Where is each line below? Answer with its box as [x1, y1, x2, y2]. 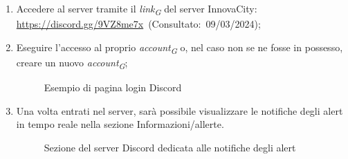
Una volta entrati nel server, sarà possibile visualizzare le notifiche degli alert [16, 103, 343, 118]
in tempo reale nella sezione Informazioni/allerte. [16, 117, 224, 131]
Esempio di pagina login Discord [44, 79, 182, 94]
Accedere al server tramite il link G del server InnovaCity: [16, 1, 257, 17]
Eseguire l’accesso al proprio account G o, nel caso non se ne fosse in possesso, [16, 39, 343, 56]
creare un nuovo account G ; [16, 55, 128, 71]
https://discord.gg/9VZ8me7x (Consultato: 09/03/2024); [16, 17, 261, 31]
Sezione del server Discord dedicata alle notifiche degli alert [44, 140, 296, 154]
